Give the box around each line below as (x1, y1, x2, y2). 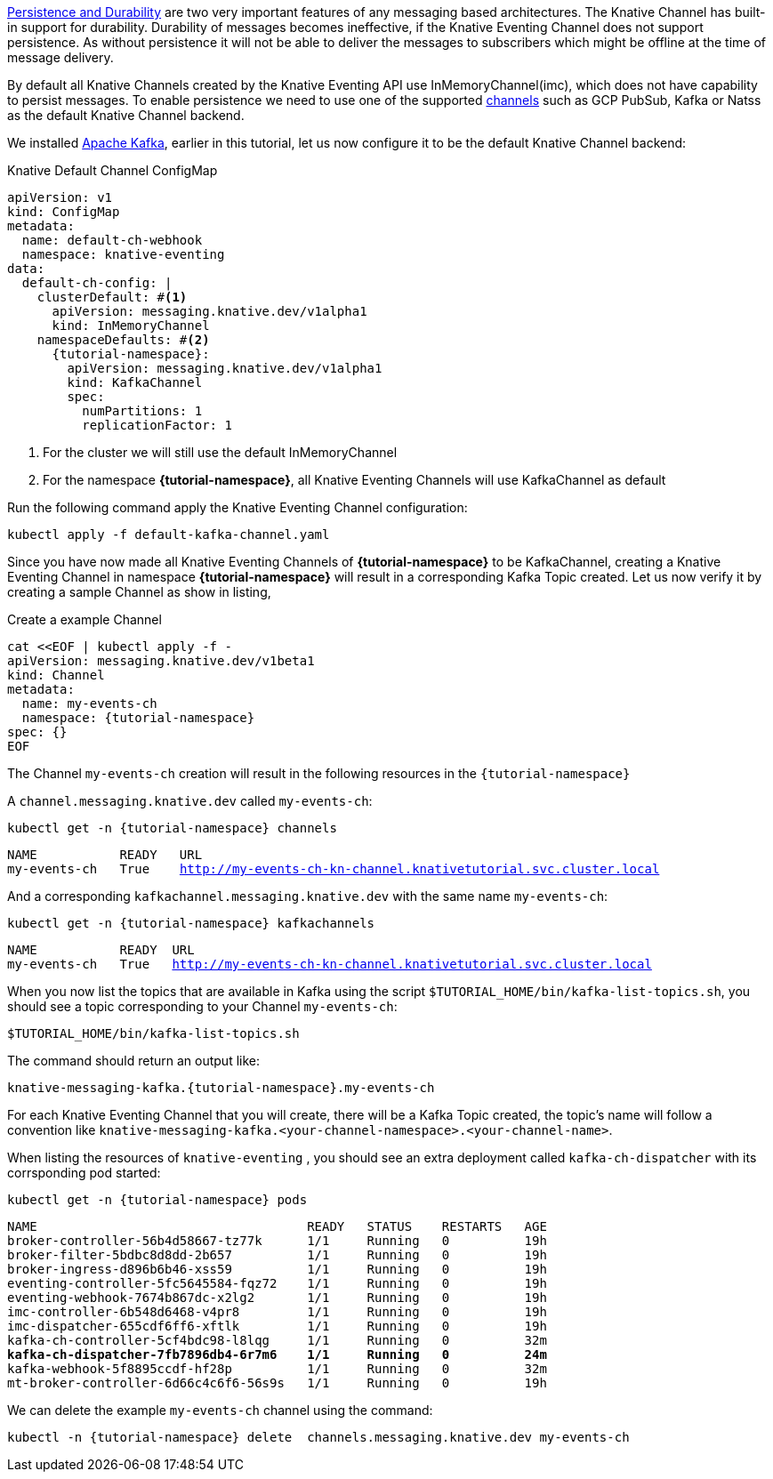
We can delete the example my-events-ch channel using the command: (7, 1403, 433, 1418)
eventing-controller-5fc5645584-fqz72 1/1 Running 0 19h (7, 1276, 547, 1290)
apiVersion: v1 (7, 190, 113, 205)
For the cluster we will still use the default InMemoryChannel (43, 445, 398, 460)
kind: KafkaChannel (67, 375, 203, 390)
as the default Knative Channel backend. (7, 108, 245, 123)
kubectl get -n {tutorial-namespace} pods (7, 1193, 308, 1207)
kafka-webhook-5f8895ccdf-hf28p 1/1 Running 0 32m (7, 1362, 547, 1376)
